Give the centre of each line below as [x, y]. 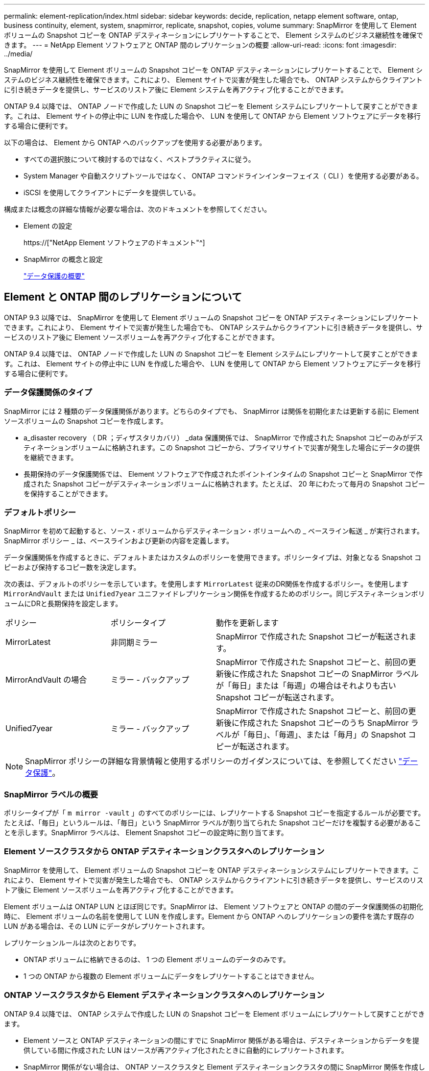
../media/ [18, 54]
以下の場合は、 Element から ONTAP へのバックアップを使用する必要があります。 [135, 142]
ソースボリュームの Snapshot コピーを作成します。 [86, 421]
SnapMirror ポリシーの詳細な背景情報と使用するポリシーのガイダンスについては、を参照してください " [214, 761]
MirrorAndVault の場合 [46, 680]
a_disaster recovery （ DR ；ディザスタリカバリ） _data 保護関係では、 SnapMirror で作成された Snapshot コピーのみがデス [224, 437]
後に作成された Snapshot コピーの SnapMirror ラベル [321, 674]
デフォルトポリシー [40, 512]
